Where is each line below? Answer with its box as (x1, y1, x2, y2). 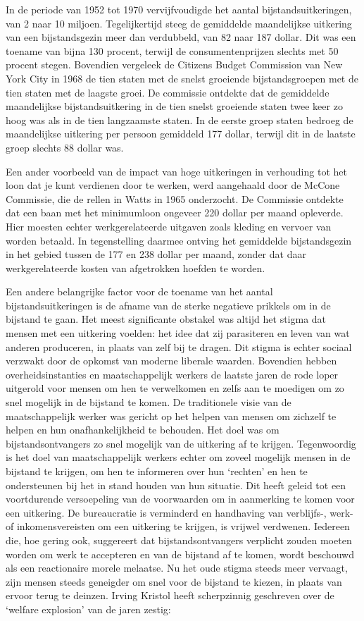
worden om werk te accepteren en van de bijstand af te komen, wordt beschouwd (6, 546, 354, 561)
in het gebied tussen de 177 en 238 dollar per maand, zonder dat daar (6, 247, 306, 262)
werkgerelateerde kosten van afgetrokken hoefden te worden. (6, 260, 265, 275)
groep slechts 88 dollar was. (6, 140, 124, 154)
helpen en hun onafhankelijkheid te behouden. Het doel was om (6, 422, 280, 437)
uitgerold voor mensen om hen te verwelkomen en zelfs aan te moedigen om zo (6, 381, 344, 395)
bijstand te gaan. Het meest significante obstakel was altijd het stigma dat (6, 312, 327, 326)
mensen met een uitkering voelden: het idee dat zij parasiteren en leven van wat (6, 326, 350, 340)
